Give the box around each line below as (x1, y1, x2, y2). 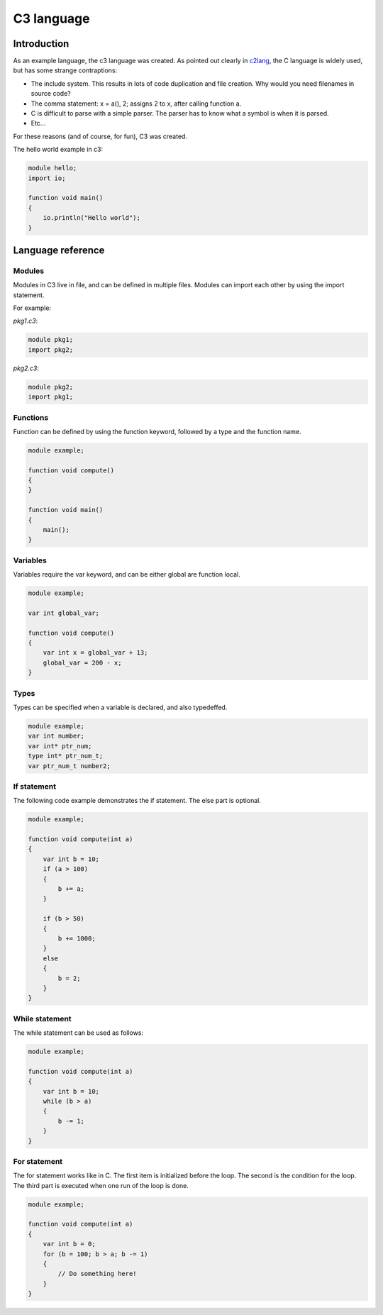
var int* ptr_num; (28, 742, 92, 750)
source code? (30, 89, 71, 98)
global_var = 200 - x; (43, 658, 122, 667)
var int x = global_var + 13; (43, 649, 148, 657)
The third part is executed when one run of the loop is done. (13, 1181, 189, 1189)
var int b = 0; (43, 1240, 96, 1248)
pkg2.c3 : (13, 364, 39, 372)
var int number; (28, 732, 85, 740)
